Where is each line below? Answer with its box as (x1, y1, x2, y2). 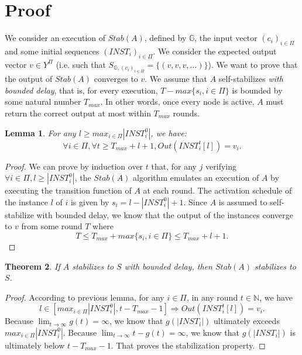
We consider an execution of (5, 32, 106, 44)
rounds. (173, 106, 200, 119)
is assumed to (218, 195, 267, 208)
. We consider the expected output (153, 44, 277, 57)
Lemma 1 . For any (5, 126, 76, 139)
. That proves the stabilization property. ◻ (111, 339, 266, 351)
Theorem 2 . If (5, 260, 60, 272)
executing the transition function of (5, 184, 132, 197)
